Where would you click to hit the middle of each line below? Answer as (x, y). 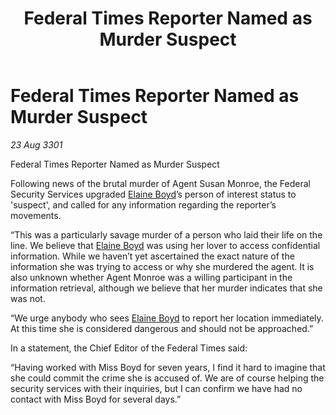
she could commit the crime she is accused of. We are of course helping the (167, 378)
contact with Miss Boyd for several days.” (96, 399)
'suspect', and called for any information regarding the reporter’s (143, 204)
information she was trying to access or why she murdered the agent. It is (162, 266)
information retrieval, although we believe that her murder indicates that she (166, 288)
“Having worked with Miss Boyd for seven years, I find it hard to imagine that (168, 367)
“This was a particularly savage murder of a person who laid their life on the (166, 234)
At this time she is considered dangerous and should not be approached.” (162, 328)
